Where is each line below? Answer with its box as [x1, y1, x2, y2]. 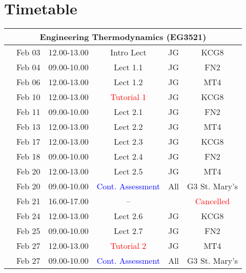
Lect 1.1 [114, 61, 143, 73]
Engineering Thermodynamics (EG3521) [39, 31, 207, 43]
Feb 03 [16, 46, 40, 59]
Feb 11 [16, 106, 40, 118]
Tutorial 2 [110, 240, 147, 252]
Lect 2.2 [114, 121, 143, 133]
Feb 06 [16, 76, 40, 88]
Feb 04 [16, 61, 40, 73]
